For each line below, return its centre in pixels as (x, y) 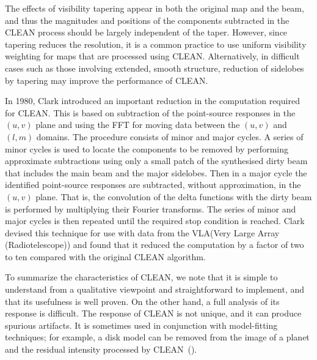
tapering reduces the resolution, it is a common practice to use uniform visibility (156, 44)
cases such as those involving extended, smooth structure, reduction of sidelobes (155, 68)
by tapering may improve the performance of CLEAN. (107, 80)
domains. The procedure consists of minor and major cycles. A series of (170, 136)
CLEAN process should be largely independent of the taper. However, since (146, 32)
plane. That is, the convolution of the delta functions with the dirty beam (174, 196)
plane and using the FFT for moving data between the (138, 125)
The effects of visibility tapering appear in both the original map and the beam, (155, 8)
